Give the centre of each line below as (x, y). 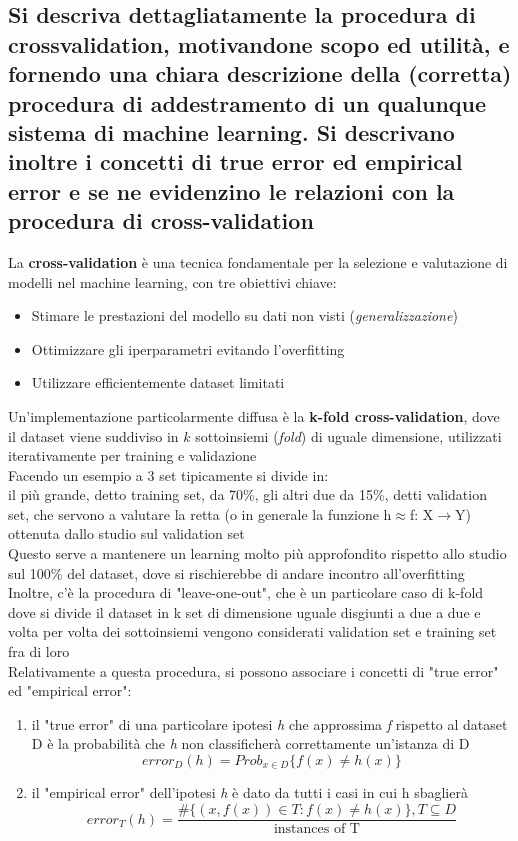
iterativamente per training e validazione (132, 455)
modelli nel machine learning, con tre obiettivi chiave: (172, 281)
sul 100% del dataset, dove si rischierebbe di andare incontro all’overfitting (236, 572)
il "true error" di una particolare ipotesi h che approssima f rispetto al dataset (269, 723)
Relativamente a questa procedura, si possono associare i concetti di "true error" (253, 670)
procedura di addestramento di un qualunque (247, 102)
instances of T (316, 829)
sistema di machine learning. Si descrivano (231, 131)
